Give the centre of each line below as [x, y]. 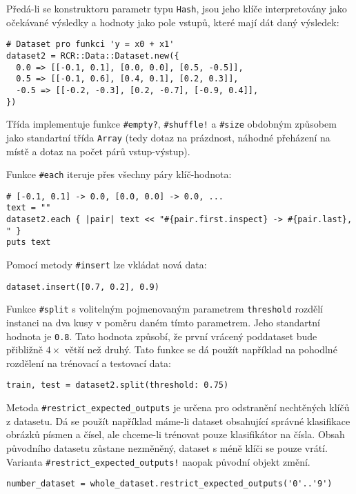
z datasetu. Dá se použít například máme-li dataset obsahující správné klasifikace [178, 421]
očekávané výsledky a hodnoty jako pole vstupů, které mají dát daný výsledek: [173, 22]
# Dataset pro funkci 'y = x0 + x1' [90, 45]
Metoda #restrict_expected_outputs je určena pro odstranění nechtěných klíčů [178, 407]
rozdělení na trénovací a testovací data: [89, 363]
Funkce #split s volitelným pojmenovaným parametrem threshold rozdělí [165, 309]
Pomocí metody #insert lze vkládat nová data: [107, 265]
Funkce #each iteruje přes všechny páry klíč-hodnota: [119, 174]
